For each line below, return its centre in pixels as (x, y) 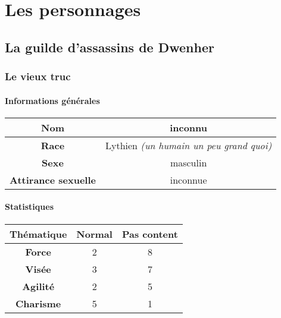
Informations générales (52, 100)
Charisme (38, 303)
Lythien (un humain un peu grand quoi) (189, 145)
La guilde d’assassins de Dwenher (110, 47)
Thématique (38, 234)
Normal (94, 234)
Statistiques (29, 207)
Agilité (38, 286)
